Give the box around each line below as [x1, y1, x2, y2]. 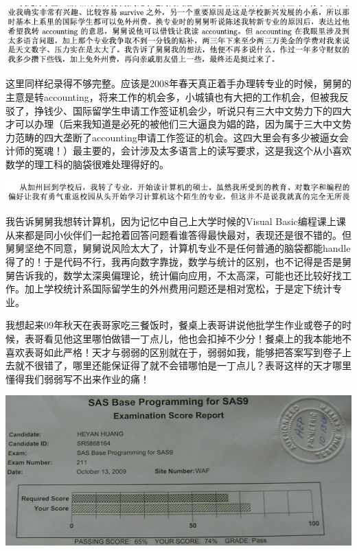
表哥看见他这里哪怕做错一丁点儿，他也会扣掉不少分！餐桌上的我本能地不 [24, 331, 352, 345]
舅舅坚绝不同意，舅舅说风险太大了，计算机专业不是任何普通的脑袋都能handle [5, 241, 351, 255]
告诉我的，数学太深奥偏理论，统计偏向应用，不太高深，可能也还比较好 [14, 268, 332, 282]
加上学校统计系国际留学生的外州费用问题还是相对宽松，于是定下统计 [24, 281, 332, 296]
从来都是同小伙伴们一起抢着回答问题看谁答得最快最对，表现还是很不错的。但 [5, 227, 352, 242]
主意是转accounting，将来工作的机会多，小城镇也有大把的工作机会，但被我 [5, 89, 339, 104]
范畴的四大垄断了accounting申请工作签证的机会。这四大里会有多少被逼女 [14, 130, 339, 144]
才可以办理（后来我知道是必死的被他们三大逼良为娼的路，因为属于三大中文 [5, 117, 342, 131]
